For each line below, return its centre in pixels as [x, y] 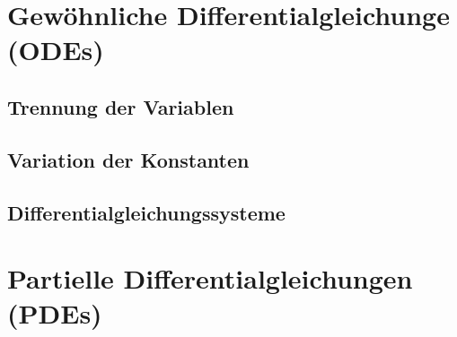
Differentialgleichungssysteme [146, 212]
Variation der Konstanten [128, 159]
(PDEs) [55, 313]
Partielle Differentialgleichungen [210, 278]
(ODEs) [56, 50]
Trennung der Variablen [121, 106]
